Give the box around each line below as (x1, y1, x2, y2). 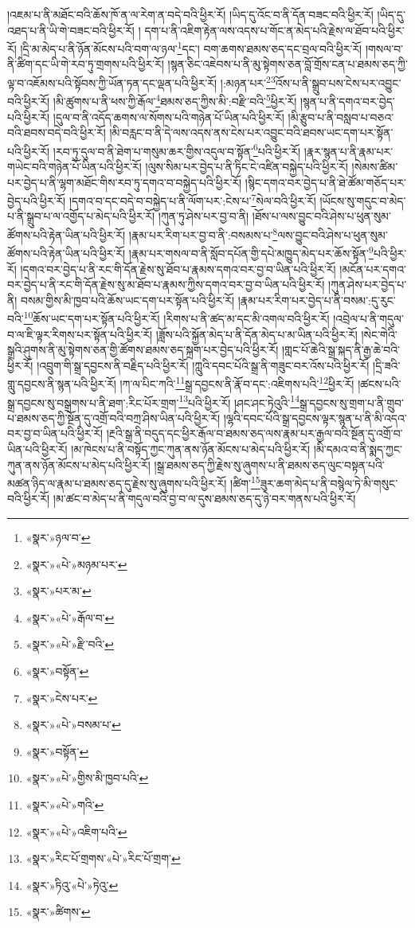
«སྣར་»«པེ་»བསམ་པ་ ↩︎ (25, 716, 121, 733)
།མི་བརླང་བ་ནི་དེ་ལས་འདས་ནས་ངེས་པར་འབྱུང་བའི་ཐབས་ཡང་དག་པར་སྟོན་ (109, 124, 393, 141)
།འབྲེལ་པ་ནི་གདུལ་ (333, 310, 404, 326)
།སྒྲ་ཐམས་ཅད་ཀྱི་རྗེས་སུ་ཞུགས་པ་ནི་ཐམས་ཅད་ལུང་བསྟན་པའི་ (154, 456, 385, 473)
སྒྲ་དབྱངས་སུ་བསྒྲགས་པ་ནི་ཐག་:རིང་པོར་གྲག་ (7, 394, 179, 411)
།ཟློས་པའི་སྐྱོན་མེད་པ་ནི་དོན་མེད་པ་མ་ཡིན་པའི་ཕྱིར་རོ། (155, 326, 358, 342)
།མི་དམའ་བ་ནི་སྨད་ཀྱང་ (313, 441, 402, 457)
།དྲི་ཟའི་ (373, 357, 401, 373)
